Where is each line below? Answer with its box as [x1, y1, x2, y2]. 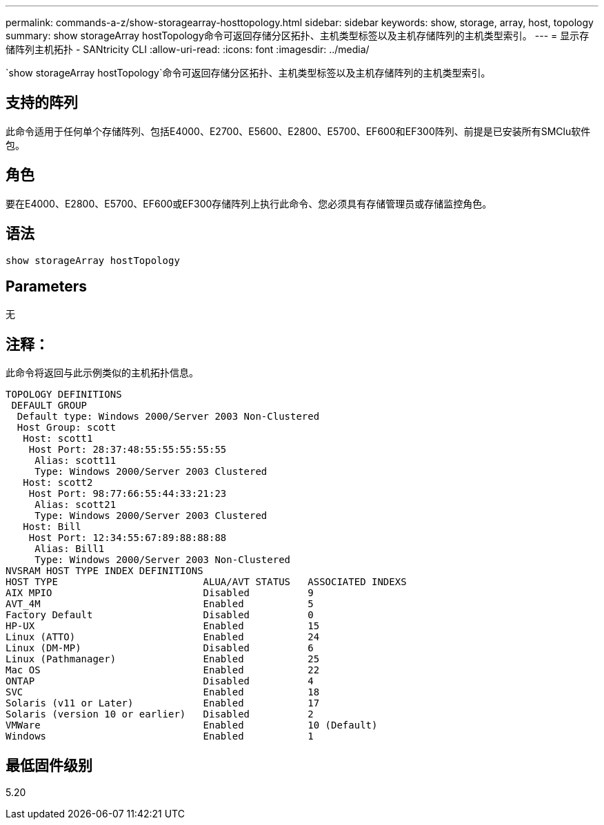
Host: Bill [23, 521, 81, 533]
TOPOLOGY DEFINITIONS [6, 389, 122, 400]
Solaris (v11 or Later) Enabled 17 [6, 697, 320, 709]
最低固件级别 [6, 756, 92, 774]
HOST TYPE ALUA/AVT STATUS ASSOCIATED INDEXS [6, 576, 407, 588]
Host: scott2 [23, 477, 93, 489]
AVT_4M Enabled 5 [6, 598, 314, 610]
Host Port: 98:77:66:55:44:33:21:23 [28, 488, 227, 500]
